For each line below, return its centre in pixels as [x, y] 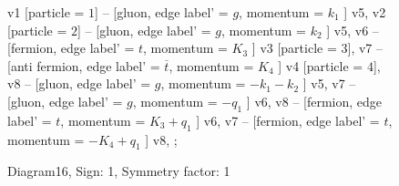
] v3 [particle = [294, 48]
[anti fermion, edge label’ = [84, 65]
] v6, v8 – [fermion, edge [314, 101]
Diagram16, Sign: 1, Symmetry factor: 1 [119, 171]
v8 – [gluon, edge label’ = [79, 83]
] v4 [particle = [321, 65]
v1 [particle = [46, 12]
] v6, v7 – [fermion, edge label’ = [288, 120]
